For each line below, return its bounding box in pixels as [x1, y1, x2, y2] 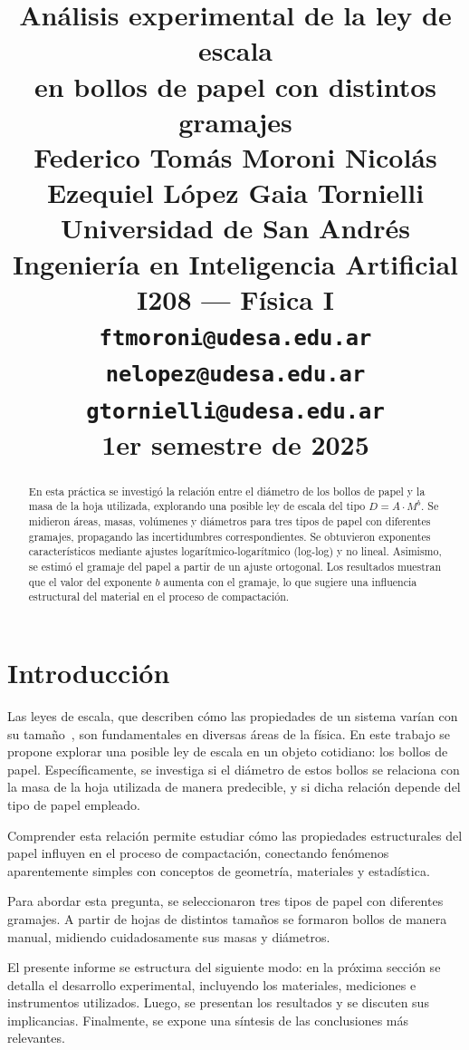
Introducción [7, 654, 170, 691]
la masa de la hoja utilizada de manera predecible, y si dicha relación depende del [7, 777, 461, 796]
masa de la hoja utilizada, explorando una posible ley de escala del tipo [28, 498, 366, 514]
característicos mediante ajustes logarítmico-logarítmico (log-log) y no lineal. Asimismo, [28, 544, 442, 559]
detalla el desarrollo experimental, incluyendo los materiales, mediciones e [7, 975, 416, 994]
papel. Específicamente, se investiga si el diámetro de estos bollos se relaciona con [7, 759, 460, 778]
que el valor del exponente [28, 573, 152, 589]
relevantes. [7, 1028, 65, 1047]
